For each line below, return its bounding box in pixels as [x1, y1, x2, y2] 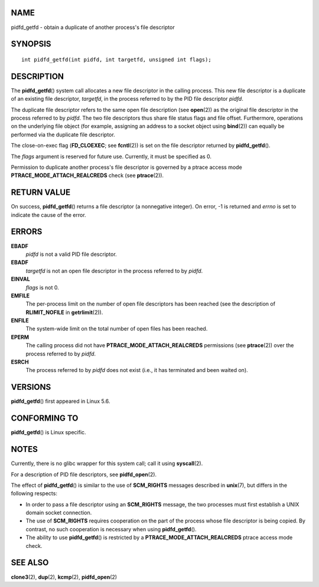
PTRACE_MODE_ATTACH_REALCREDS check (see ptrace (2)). [11, 172, 164, 179]
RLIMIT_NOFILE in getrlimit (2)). [25, 309, 103, 316]
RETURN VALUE [11, 187, 71, 198]
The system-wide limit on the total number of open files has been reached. [25, 325, 208, 332]
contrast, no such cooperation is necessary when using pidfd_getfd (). [25, 525, 197, 533]
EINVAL [11, 275, 30, 283]
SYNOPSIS [11, 39, 51, 49]
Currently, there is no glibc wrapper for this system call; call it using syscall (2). [11, 460, 203, 467]
